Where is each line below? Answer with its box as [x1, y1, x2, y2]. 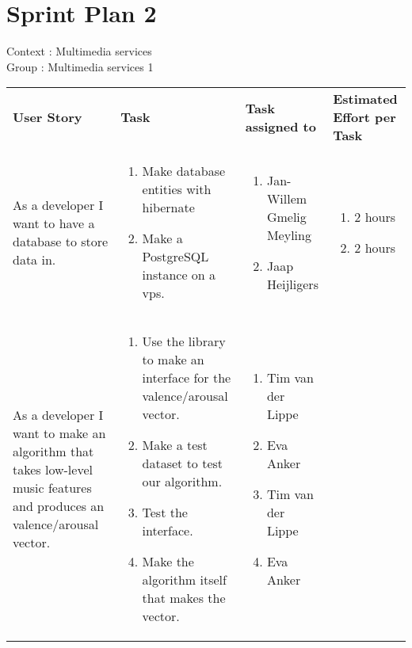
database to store [13, 231, 109, 250]
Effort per [333, 108, 396, 127]
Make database [142, 162, 226, 181]
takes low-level [13, 460, 93, 479]
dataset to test [142, 454, 223, 473]
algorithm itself [142, 570, 227, 589]
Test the [142, 503, 188, 522]
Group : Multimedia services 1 [6, 58, 154, 74]
